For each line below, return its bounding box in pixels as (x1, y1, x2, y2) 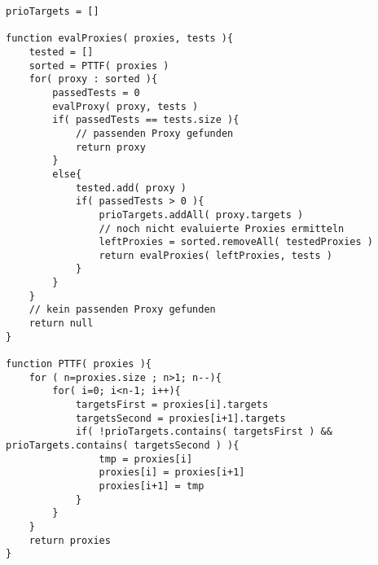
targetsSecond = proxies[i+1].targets (75, 412, 286, 424)
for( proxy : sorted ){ (29, 73, 158, 85)
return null (29, 318, 94, 330)
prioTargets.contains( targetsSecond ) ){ (6, 440, 240, 451)
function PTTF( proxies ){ (6, 358, 152, 370)
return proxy (75, 141, 146, 153)
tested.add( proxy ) (75, 182, 187, 194)
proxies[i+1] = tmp (99, 480, 204, 492)
